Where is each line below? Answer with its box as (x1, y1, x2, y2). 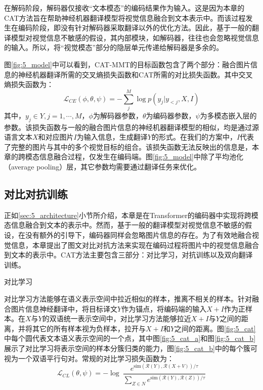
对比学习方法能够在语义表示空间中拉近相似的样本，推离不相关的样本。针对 (4, 293, 252, 304)
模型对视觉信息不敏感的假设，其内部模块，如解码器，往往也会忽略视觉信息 (11, 32, 259, 42)
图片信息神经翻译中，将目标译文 (11, 303, 117, 314)
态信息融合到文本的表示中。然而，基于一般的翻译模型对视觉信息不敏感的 (4, 220, 245, 230)
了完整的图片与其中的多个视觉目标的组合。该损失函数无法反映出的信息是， (4, 141, 252, 152)
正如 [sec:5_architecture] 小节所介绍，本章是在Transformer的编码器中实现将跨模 (4, 209, 258, 220)
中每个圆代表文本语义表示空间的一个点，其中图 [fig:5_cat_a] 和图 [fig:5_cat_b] (4, 333, 256, 343)
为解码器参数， (93, 110, 143, 120)
